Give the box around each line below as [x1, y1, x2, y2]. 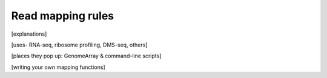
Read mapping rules [11, 9, 114, 22]
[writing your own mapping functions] [11, 63, 105, 71]
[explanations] [11, 30, 47, 37]
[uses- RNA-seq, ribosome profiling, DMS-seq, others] [11, 41, 148, 48]
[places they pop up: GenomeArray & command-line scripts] [11, 52, 162, 60]
